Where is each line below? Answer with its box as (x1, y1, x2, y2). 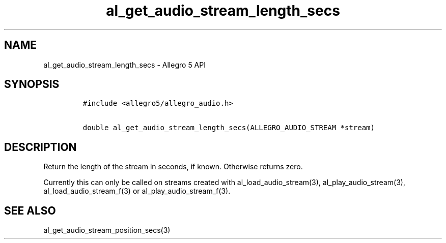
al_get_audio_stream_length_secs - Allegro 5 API (43, 60, 206, 69)
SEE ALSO (4, 204, 56, 217)
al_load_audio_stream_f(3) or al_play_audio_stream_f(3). (43, 187, 231, 196)
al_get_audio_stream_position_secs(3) (43, 226, 171, 235)
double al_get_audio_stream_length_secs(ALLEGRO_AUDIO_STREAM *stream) (82, 124, 375, 132)
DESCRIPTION (4, 140, 77, 154)
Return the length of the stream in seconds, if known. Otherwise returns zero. (43, 162, 303, 171)
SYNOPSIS (4, 78, 60, 91)
